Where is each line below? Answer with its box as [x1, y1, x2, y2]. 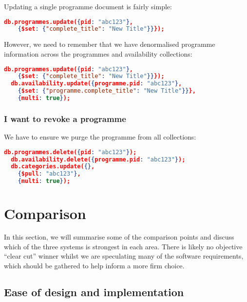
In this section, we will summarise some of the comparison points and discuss [4, 232, 234, 242]
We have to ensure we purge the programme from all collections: [4, 132, 196, 142]
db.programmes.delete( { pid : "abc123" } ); [4, 148, 137, 156]
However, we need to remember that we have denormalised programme [4, 39, 215, 49]
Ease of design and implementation [4, 284, 184, 299]
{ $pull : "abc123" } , [18, 170, 81, 178]
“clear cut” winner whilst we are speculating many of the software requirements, [4, 251, 244, 261]
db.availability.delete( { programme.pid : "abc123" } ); [11, 156, 186, 163]
